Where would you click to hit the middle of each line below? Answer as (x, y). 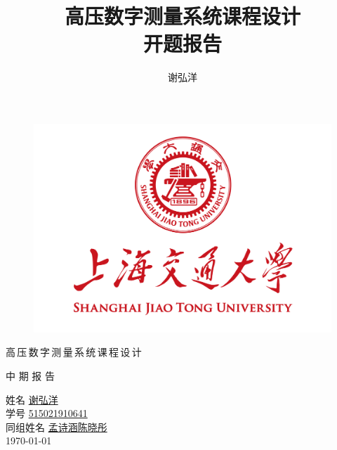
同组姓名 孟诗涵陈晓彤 (57, 426)
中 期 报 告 (30, 375)
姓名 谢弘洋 (32, 399)
